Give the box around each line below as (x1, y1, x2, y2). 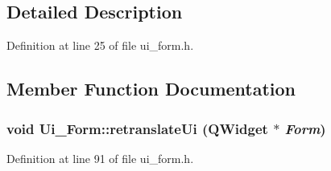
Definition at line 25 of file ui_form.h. (6, 37, 194, 54)
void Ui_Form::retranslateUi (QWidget (6, 118, 268, 138)
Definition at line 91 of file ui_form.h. (6, 149, 194, 166)
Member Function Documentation (6, 76, 296, 101)
